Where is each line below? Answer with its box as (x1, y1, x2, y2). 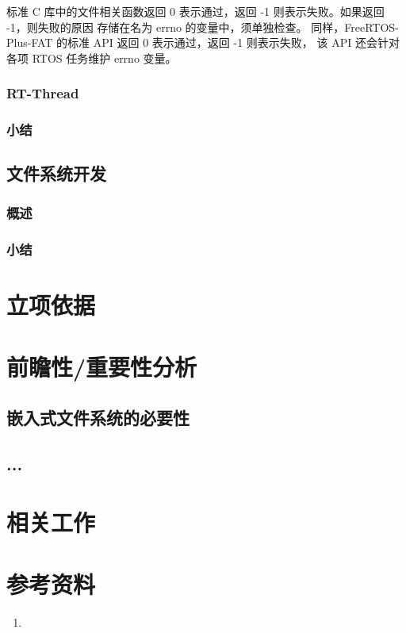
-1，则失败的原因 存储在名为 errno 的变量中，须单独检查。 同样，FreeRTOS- (6, 18, 399, 35)
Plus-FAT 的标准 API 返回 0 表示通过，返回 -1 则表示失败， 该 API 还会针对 (6, 34, 400, 51)
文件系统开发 (6, 161, 106, 186)
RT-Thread (6, 83, 79, 103)
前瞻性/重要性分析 (6, 351, 197, 383)
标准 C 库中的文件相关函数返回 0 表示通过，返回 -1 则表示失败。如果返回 (6, 3, 385, 19)
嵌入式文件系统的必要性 (6, 405, 190, 429)
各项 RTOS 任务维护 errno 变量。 (6, 49, 177, 66)
